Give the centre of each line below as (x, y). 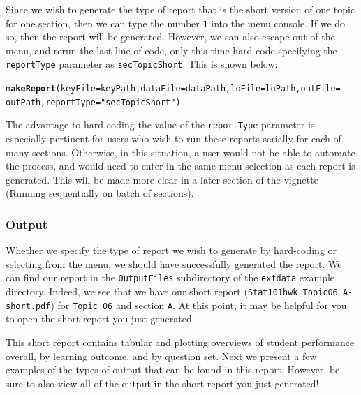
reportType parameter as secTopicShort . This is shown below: (142, 64)
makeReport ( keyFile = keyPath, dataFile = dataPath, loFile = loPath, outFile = (173, 89)
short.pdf (28, 306)
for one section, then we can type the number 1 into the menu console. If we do (176, 23)
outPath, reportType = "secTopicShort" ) (93, 102)
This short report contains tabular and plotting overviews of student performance (180, 342)
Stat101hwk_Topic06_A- (300, 293)
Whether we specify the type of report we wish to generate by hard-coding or (171, 250)
